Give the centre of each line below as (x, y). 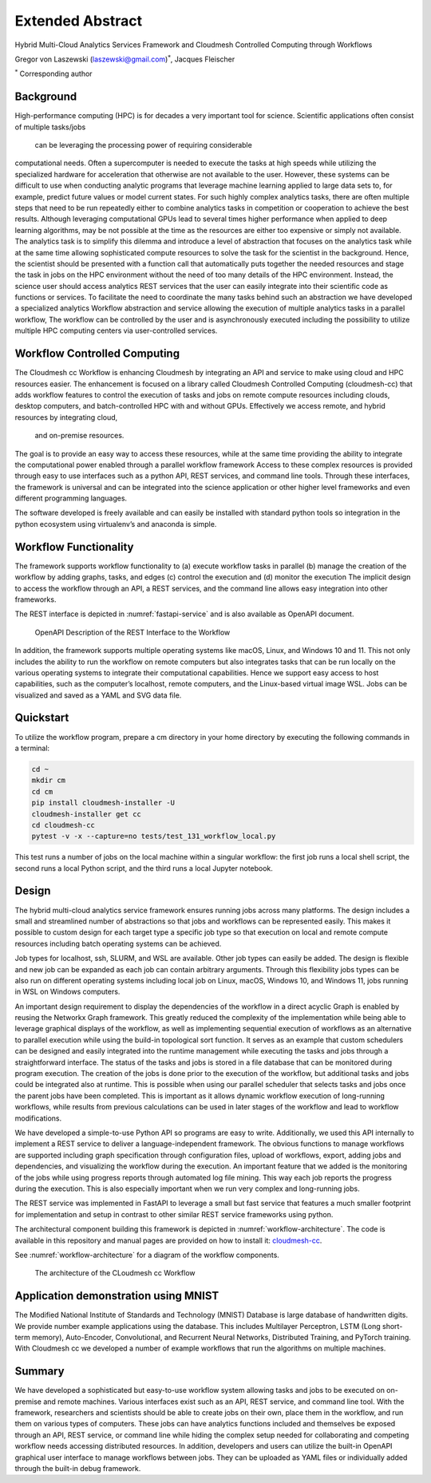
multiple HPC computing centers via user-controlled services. (116, 330)
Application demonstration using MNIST (117, 1296)
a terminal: (32, 748)
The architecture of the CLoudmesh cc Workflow (115, 1273)
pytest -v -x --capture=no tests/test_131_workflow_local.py (154, 836)
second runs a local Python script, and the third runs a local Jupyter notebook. (144, 868)
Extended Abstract (79, 21)
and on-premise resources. (79, 436)
